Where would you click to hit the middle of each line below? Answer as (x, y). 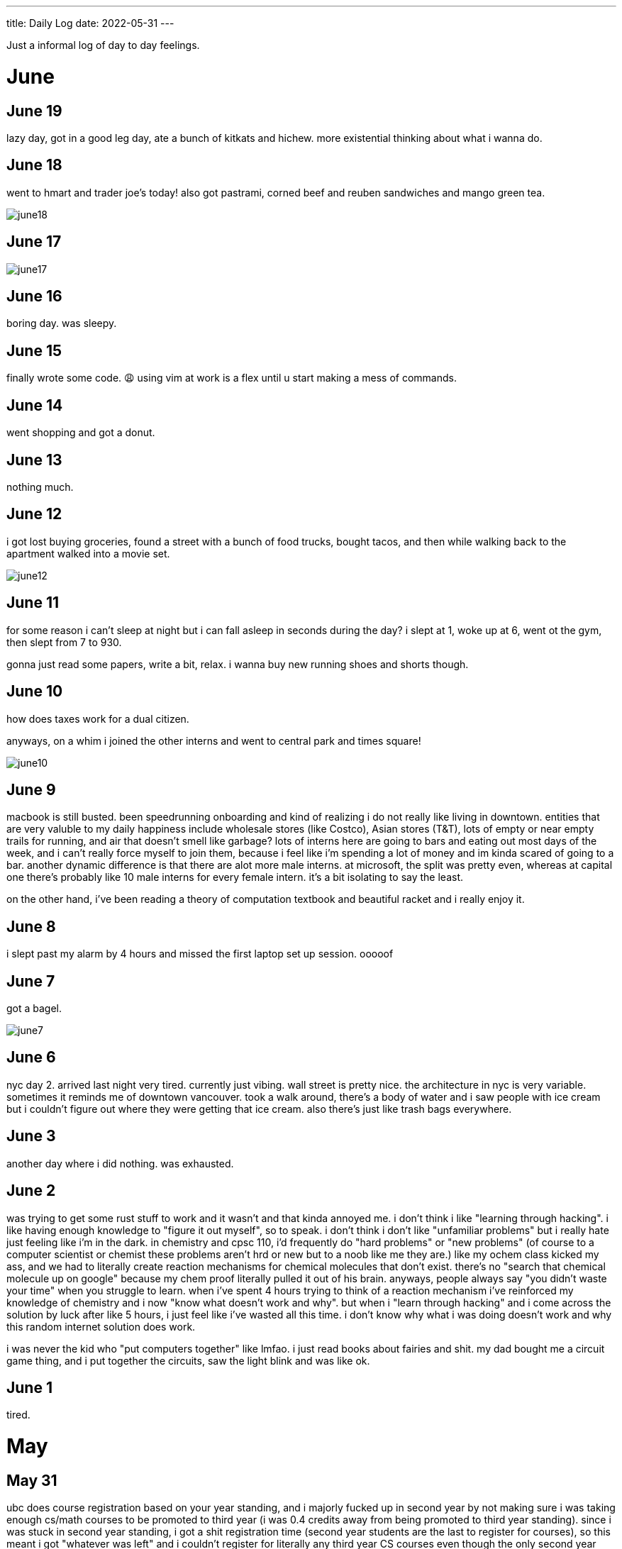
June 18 (34, 165)
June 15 (34, 350)
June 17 (34, 242)
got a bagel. (34, 1009)
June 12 (34, 514)
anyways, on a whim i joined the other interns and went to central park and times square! (214, 740)
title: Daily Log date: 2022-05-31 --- (90, 23)
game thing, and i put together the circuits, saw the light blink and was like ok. (188, 1360)
